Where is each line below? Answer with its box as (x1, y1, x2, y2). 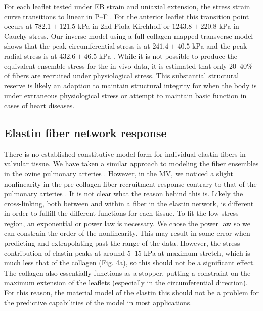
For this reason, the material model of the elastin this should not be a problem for (4, 287, 259, 298)
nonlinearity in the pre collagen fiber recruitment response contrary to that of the (4, 178, 257, 189)
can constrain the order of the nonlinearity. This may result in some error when (4, 228, 250, 238)
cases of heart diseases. (4, 100, 75, 110)
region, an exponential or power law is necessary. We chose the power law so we (4, 217, 251, 228)
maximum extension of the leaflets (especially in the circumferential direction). (4, 277, 248, 288)
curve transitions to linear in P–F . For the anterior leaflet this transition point (4, 11, 249, 21)
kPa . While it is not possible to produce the (99, 50, 237, 61)
